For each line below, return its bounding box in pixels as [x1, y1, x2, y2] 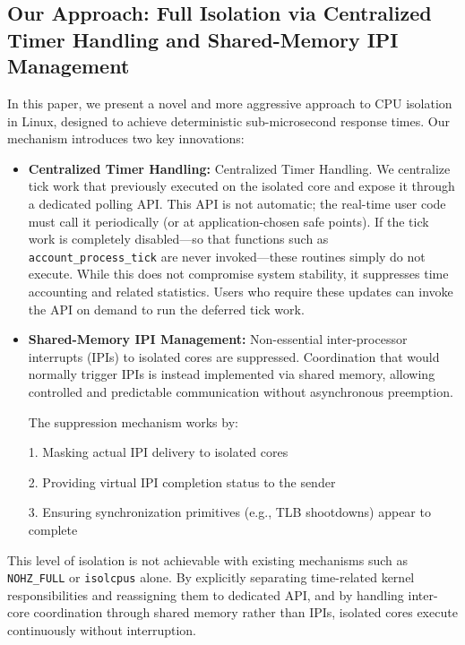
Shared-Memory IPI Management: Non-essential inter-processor [28, 330, 408, 348]
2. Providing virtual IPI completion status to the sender [28, 472, 336, 491]
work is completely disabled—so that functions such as [28, 229, 329, 248]
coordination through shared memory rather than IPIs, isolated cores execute [33, 603, 458, 622]
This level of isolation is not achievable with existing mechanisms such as [7, 550, 409, 569]
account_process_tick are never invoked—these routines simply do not [28, 246, 426, 265]
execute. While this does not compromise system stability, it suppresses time [28, 264, 449, 283]
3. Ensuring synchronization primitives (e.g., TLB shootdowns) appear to [28, 503, 431, 521]
